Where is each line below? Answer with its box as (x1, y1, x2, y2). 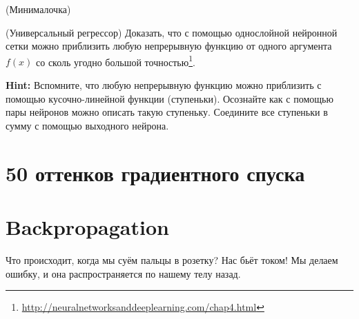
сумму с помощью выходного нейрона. (6, 118, 169, 132)
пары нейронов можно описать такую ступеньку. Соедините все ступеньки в (6, 105, 328, 119)
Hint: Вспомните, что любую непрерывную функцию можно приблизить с (6, 78, 322, 92)
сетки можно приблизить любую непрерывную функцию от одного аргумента (6, 39, 332, 53)
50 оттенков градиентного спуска (6, 158, 305, 187)
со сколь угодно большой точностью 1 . (36, 52, 195, 69)
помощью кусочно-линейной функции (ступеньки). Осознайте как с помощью (6, 91, 333, 105)
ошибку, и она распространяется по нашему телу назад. (6, 266, 241, 280)
